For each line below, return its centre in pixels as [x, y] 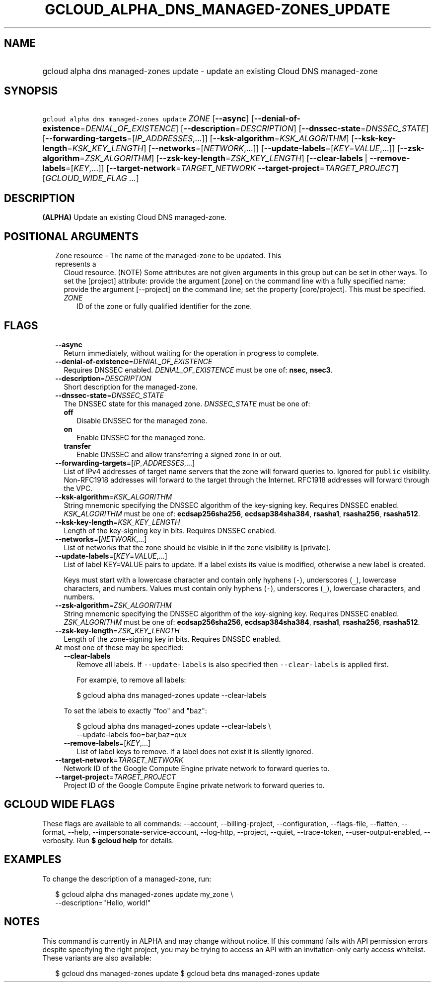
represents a [76, 264]
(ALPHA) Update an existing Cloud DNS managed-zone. [135, 217]
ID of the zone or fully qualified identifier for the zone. [164, 306]
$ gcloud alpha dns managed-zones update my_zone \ [144, 894]
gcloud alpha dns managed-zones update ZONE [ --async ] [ [148, 119]
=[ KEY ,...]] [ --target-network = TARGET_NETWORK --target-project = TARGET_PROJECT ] [232, 168]
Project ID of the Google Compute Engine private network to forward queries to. [194, 785]
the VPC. [78, 488]
